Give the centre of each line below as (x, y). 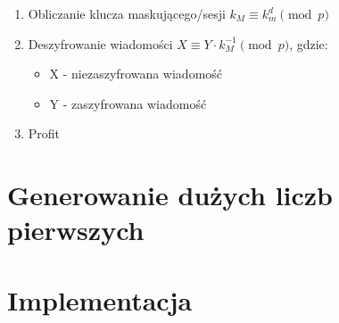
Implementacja (100, 299)
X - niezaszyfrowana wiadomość (136, 74)
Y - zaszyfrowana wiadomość (128, 103)
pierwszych (76, 230)
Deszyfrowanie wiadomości (100, 43)
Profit (44, 133)
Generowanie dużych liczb (170, 195)
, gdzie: (309, 43)
